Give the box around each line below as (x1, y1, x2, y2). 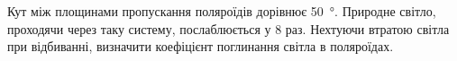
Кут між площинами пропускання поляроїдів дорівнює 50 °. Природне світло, (7, 2, 436, 20)
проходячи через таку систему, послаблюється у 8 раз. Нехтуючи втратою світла (7, 19, 450, 38)
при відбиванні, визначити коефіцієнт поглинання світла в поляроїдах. (7, 37, 394, 56)
